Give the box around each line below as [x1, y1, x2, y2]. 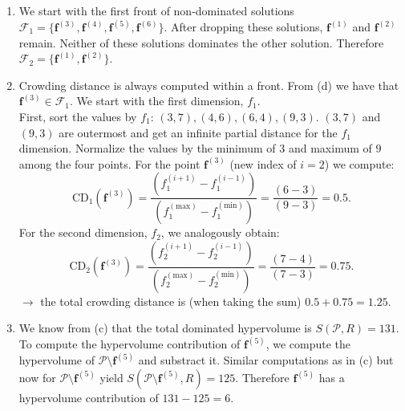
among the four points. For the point [18, 155, 200, 172]
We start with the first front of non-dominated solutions [18, 2, 294, 18]
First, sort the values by [18, 108, 137, 124]
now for [18, 368, 56, 385]
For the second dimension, [18, 224, 148, 241]
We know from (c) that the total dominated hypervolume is [18, 319, 312, 336]
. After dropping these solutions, [164, 18, 323, 35]
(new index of [229, 155, 297, 172]
